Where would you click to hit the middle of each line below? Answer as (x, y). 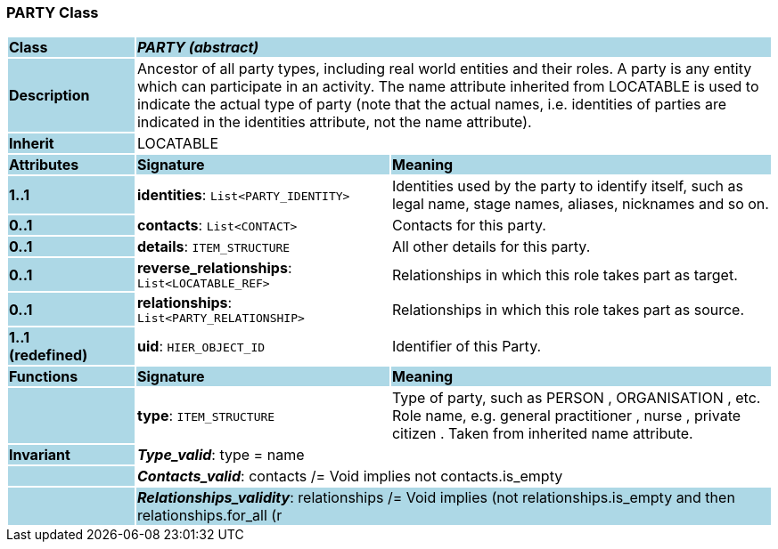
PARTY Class (53, 12)
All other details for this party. (491, 247)
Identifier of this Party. (467, 347)
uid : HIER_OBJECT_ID (201, 347)
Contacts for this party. (469, 226)
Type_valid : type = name (221, 455)
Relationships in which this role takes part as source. (568, 309)
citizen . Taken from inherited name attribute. (542, 434)
